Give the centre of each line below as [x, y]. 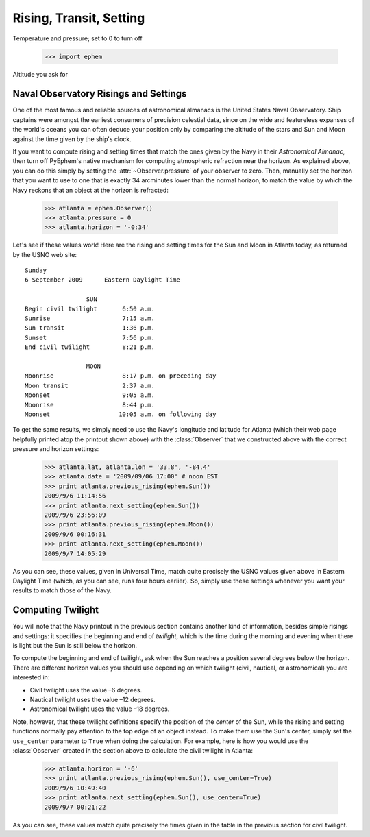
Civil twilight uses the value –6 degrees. [86, 690]
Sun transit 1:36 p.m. [90, 328]
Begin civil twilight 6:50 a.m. [90, 309]
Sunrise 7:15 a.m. [90, 318]
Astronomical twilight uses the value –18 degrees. [100, 709]
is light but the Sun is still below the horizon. [75, 646]
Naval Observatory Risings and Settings [100, 94]
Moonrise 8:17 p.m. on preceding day [121, 376]
